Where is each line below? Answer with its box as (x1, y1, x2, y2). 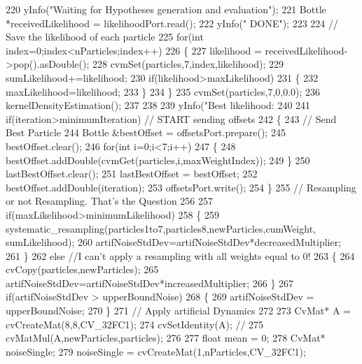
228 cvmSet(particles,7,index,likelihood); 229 (92, 57, 284, 71)
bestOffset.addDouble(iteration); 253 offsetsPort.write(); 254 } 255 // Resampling (6, 180, 356, 194)
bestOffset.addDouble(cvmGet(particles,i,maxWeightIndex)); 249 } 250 (6, 152, 310, 167)
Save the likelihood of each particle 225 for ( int (6, 29, 204, 44)
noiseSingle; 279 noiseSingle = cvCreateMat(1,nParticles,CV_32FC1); (6, 344, 306, 358)
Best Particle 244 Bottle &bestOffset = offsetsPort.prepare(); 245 (6, 125, 286, 140)
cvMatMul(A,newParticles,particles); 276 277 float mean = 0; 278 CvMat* (6, 330, 326, 345)
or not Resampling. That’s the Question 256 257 (6, 194, 214, 208)
